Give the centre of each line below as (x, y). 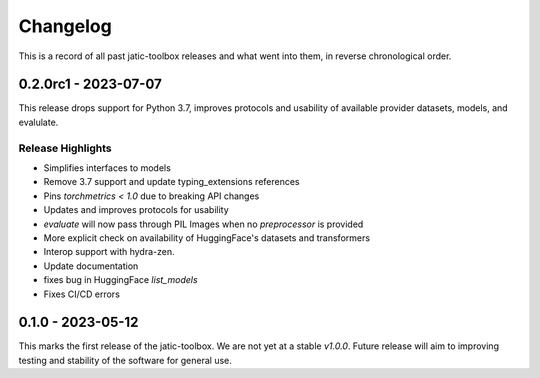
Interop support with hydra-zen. (109, 252)
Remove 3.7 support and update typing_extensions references (171, 182)
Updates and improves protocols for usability (136, 210)
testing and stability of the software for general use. (125, 360)
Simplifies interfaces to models (107, 167)
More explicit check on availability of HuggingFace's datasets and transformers (206, 237)
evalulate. (38, 122)
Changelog (65, 26)
